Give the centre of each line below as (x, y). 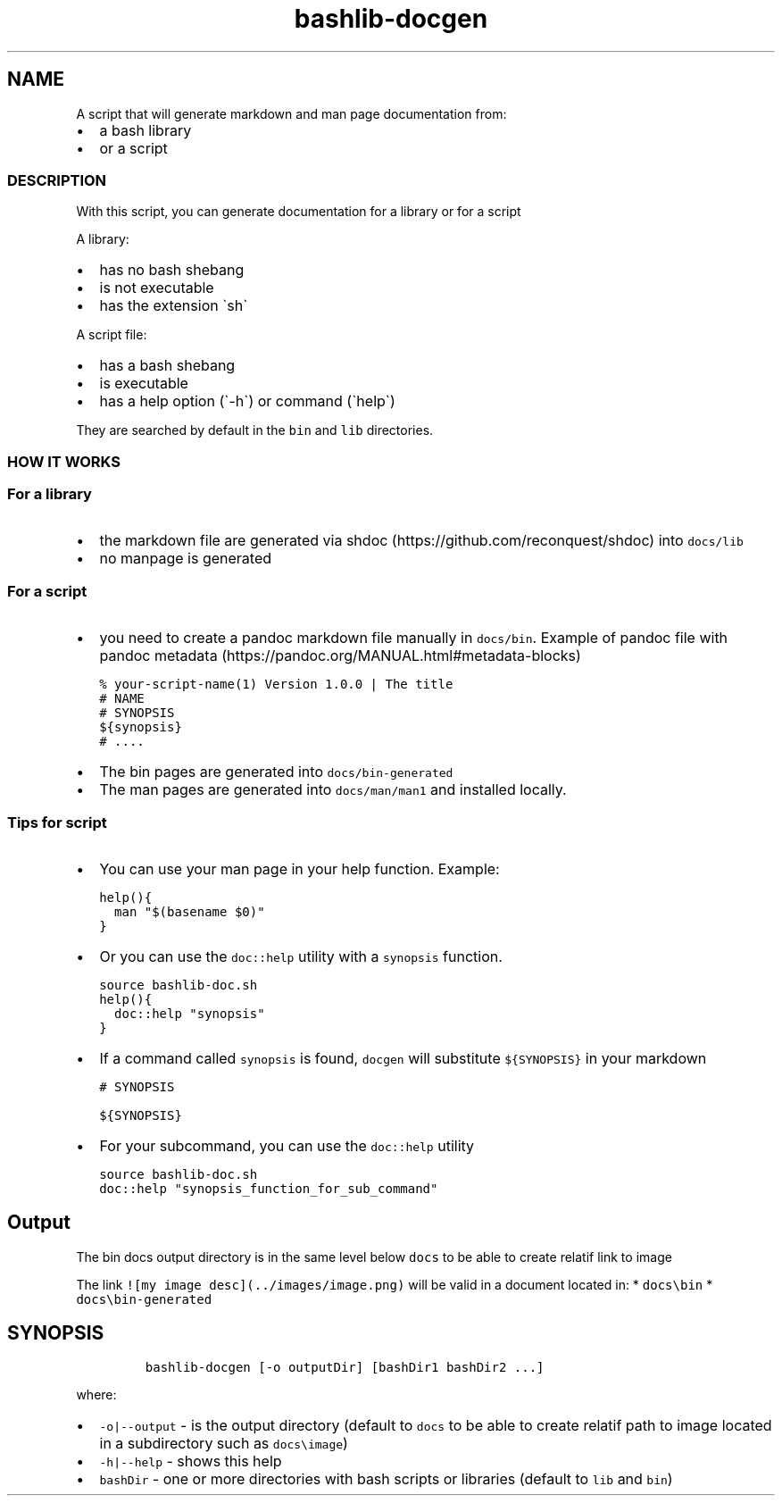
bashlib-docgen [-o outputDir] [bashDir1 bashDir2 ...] (345, 1367)
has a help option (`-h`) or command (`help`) (247, 401)
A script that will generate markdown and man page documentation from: (291, 113)
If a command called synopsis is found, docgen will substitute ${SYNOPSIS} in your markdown (403, 1058)
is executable (144, 384)
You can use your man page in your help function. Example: (299, 868)
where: (96, 1394)
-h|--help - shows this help (191, 1461)
